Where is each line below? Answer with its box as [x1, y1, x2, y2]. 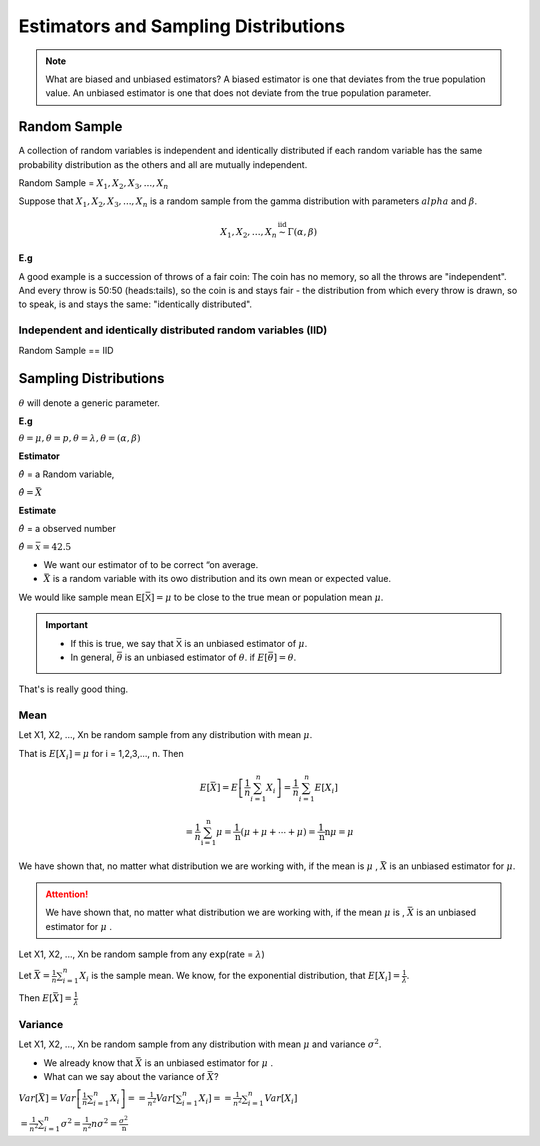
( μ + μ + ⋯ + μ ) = [240, 826, 316, 837]
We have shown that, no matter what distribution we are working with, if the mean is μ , [18, 860, 379, 872]
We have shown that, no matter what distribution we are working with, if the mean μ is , [45, 906, 405, 919]
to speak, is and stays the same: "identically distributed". [18, 298, 253, 310]
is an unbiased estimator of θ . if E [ [124, 651, 269, 663]
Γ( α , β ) [287, 226, 318, 237]
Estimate [18, 504, 57, 516]
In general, [70, 651, 115, 663]
